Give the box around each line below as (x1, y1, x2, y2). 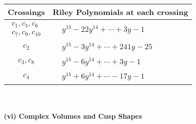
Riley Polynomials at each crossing (52, 6, 188, 17)
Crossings (8, 6, 45, 17)
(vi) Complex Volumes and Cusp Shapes (4, 110, 142, 121)
